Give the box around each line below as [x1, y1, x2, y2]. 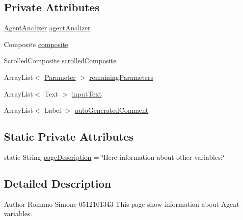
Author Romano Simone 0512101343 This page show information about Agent [4, 198, 240, 209]
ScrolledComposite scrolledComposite [4, 55, 116, 66]
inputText [72, 88, 102, 98]
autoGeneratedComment [75, 105, 149, 115]
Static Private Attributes [4, 129, 134, 144]
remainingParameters [89, 72, 153, 82]
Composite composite [4, 39, 68, 49]
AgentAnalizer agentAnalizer [4, 23, 91, 33]
